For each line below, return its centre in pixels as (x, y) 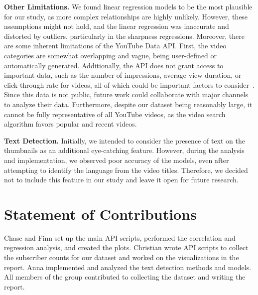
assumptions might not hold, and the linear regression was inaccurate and (117, 26)
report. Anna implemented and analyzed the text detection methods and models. (128, 267)
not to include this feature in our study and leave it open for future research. (121, 180)
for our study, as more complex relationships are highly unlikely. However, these (126, 16)
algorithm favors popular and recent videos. (70, 124)
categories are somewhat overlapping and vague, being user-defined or (111, 55)
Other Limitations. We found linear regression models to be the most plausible (128, 6)
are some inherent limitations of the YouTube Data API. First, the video (115, 46)
